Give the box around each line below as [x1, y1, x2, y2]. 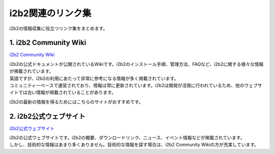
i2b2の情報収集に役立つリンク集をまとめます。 [9, 25, 108, 31]
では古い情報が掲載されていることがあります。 [18, 89, 117, 96]
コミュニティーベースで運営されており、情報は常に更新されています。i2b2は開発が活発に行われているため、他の [9, 83, 244, 89]
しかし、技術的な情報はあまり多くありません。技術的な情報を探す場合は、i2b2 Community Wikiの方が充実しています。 [9, 142, 259, 148]
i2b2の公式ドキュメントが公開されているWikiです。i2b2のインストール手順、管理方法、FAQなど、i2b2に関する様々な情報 [9, 61, 264, 67]
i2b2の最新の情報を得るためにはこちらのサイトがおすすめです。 [9, 99, 144, 105]
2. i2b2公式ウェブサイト [9, 112, 86, 121]
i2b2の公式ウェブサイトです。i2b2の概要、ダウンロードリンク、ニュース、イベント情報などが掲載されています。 [9, 135, 245, 141]
